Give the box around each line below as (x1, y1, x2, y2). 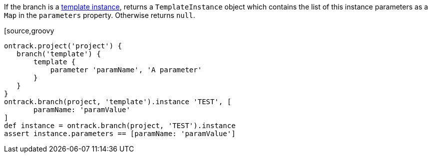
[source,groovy (4, 26, 54, 35)
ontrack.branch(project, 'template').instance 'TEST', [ (4, 98, 232, 106)
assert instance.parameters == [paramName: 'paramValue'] (4, 130, 236, 138)
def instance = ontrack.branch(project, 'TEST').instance (4, 122, 236, 130)
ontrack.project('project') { (4, 42, 122, 50)
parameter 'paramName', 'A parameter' (50, 66, 202, 74)
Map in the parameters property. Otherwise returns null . (4, 11, 195, 19)
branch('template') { (16, 50, 101, 58)
